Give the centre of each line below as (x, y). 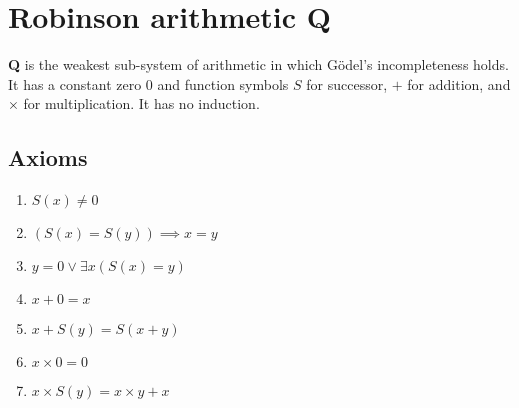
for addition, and (459, 83)
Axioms (48, 157)
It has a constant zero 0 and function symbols (148, 83)
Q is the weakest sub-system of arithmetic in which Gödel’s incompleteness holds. (258, 64)
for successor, (347, 83)
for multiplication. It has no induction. (141, 103)
